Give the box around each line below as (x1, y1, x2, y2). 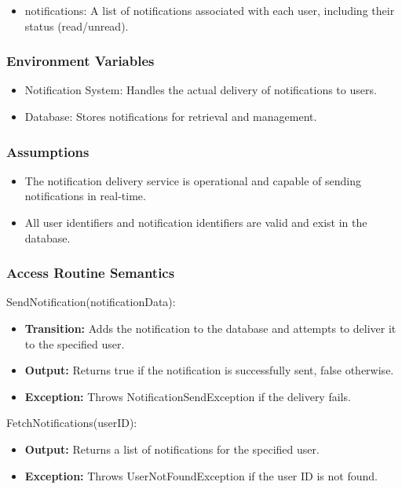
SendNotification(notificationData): (6, 294, 176, 310)
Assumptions (6, 141, 90, 161)
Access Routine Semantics (6, 263, 175, 283)
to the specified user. (24, 335, 125, 352)
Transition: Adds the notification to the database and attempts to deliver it (24, 320, 397, 336)
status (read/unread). (24, 17, 129, 34)
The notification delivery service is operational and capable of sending (24, 172, 361, 188)
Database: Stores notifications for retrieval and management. (24, 108, 317, 124)
